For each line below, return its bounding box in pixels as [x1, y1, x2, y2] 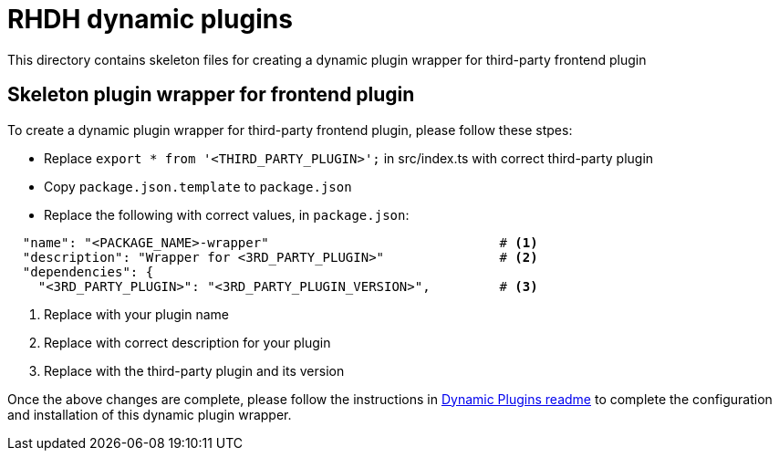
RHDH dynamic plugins [7, 4, 293, 35]
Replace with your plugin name [44, 306, 229, 322]
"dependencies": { [22, 264, 154, 279]
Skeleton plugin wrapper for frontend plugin [7, 83, 415, 107]
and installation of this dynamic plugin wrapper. [7, 406, 292, 422]
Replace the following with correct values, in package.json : [44, 206, 410, 223]
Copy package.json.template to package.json [44, 178, 352, 194]
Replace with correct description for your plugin [44, 334, 331, 350]
